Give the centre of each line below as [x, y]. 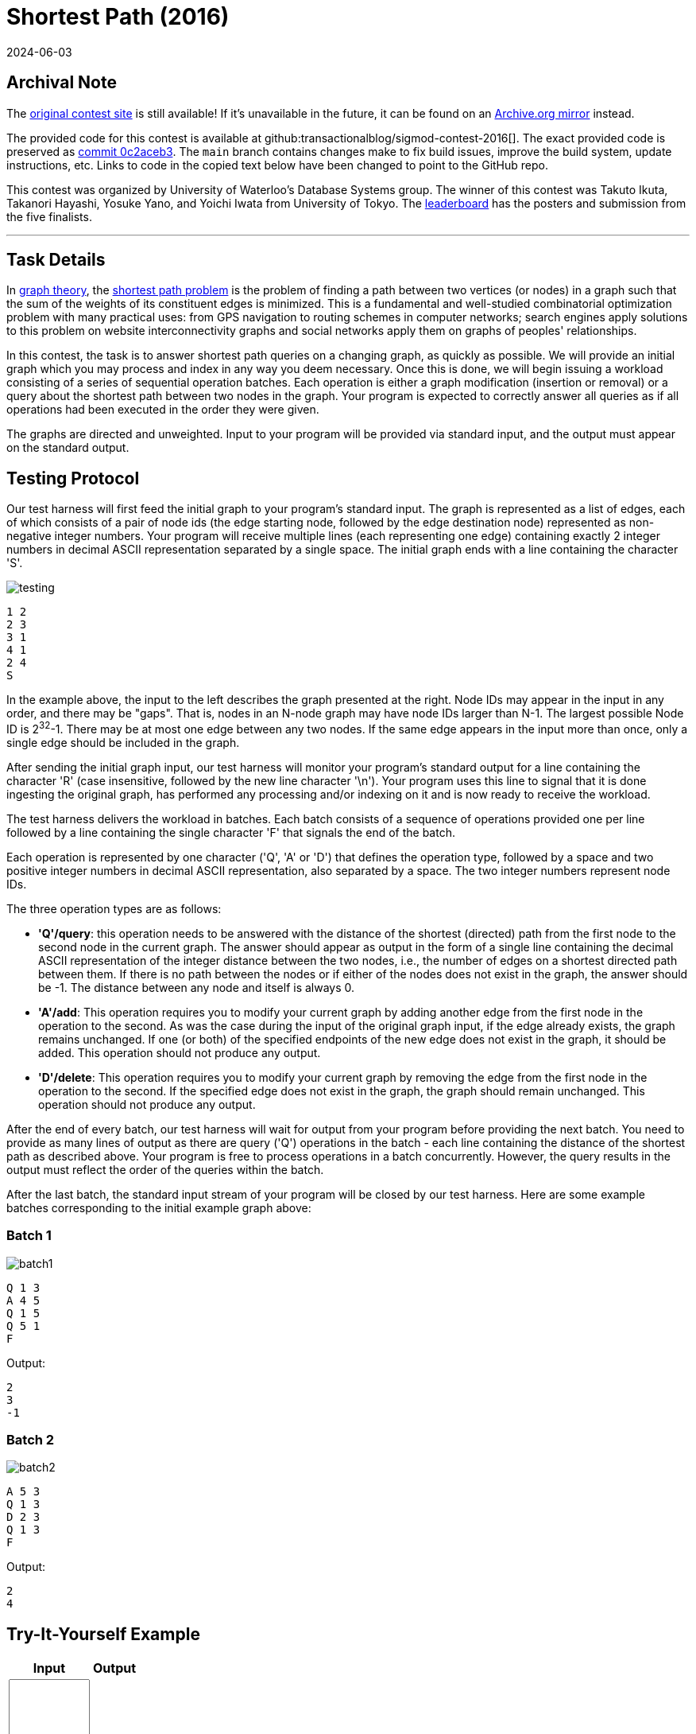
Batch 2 [31, 1440]
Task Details [56, 260]
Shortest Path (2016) [118, 17]
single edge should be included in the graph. [123, 742]
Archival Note [62, 83]
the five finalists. [49, 216]
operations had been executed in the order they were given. [163, 410]
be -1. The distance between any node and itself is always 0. [197, 987]
